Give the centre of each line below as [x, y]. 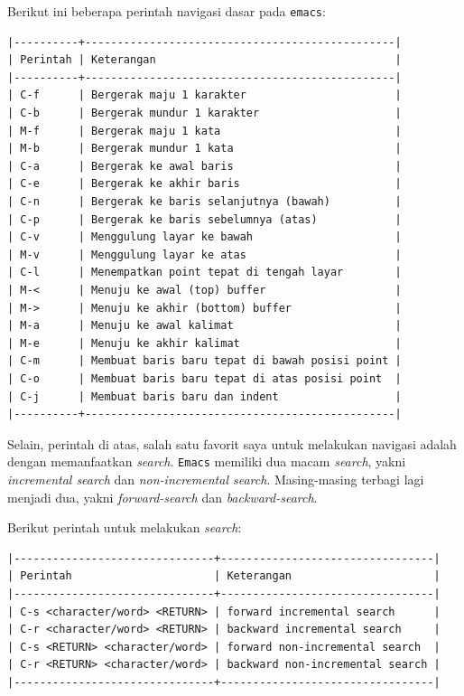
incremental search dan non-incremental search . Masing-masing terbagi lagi [216, 479]
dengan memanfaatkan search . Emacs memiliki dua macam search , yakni [207, 461]
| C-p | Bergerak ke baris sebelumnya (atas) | [204, 219]
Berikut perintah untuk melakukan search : [125, 527]
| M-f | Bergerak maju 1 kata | [204, 131]
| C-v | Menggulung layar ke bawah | [204, 237]
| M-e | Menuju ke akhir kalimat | [204, 343]
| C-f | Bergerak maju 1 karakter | [204, 95]
